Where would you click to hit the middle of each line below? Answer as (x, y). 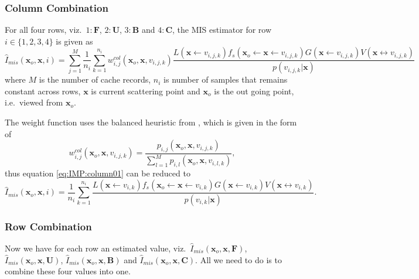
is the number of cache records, (95, 79)
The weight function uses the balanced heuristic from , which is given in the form (151, 122)
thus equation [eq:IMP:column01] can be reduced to (98, 173)
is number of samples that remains (226, 79)
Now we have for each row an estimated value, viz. (96, 248)
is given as (74, 41)
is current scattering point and (146, 91)
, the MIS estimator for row (222, 30)
